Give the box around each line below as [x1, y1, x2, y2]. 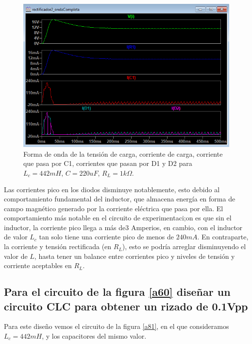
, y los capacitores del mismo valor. [42, 331, 147, 341]
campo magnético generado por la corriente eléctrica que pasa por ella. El [4, 203, 223, 213]
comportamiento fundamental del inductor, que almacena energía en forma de [4, 194, 235, 204]
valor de [4, 251, 28, 261]
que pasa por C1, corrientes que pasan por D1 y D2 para [23, 158, 192, 168]
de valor [4, 232, 28, 242]
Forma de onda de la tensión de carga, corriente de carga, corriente [23, 148, 223, 159]
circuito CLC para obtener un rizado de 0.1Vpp [4, 298, 248, 313]
